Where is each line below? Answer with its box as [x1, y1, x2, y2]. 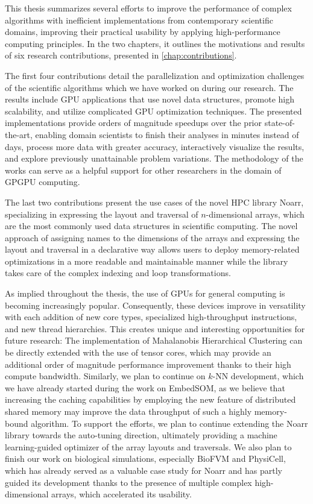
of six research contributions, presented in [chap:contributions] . [5, 49, 237, 61]
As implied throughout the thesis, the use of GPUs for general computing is [5, 287, 285, 300]
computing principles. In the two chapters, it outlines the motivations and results [5, 37, 305, 49]
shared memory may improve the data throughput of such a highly [5, 405, 252, 417]
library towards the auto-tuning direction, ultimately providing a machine [5, 429, 277, 441]
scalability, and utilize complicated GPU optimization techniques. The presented [5, 104, 302, 117]
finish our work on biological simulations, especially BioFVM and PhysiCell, [5, 452, 286, 465]
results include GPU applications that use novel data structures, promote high [5, 93, 295, 106]
